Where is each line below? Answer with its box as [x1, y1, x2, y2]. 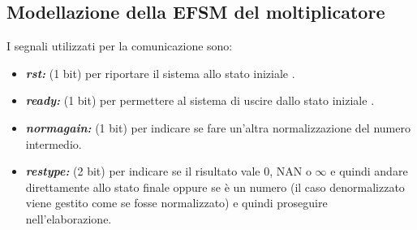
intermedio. [25, 135, 82, 152]
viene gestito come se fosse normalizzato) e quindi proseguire [25, 194, 328, 211]
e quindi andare [330, 163, 408, 180]
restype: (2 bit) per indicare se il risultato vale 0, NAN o [25, 163, 312, 180]
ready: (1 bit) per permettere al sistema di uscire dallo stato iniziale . [25, 92, 375, 109]
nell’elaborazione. [25, 210, 112, 227]
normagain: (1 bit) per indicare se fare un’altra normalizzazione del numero [25, 119, 411, 136]
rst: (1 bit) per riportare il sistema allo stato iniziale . [25, 64, 295, 81]
